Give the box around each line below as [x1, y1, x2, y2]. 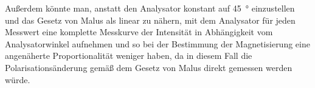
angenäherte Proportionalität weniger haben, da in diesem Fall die [5, 49, 252, 62]
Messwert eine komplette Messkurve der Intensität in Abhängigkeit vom [5, 25, 273, 38]
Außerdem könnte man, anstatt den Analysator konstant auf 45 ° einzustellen [5, 2, 295, 14]
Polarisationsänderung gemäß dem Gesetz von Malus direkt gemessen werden [5, 61, 292, 73]
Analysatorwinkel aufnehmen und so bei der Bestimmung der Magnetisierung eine [5, 37, 310, 50]
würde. [5, 73, 30, 86]
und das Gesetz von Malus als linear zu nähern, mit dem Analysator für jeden [5, 13, 296, 26]
